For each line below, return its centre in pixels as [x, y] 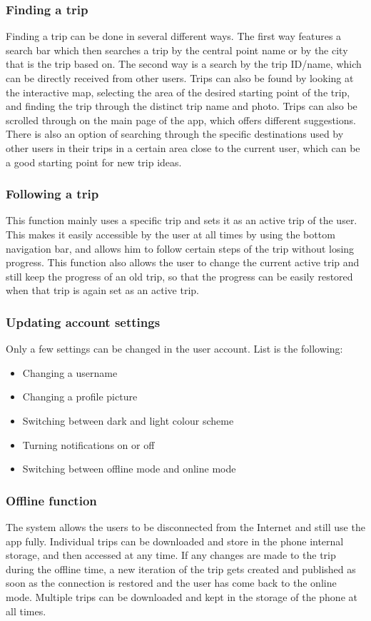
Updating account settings [83, 322]
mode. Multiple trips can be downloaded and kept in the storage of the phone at [182, 596]
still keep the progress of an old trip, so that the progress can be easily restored [179, 276]
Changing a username [70, 372]
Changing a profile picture [80, 397]
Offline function [51, 500]
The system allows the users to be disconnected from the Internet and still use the [185, 526]
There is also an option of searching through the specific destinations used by [175, 134]
